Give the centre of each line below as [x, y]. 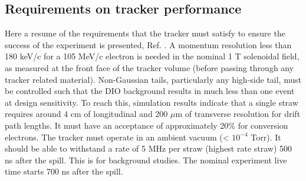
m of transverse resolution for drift [238, 114]
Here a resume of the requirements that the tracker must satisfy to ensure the [145, 33]
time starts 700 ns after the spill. [64, 171]
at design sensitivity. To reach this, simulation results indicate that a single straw [152, 102]
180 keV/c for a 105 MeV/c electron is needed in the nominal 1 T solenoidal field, [152, 56]
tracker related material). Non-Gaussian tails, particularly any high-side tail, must [153, 79]
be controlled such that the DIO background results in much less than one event [150, 91]
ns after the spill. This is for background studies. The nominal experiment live [146, 160]
